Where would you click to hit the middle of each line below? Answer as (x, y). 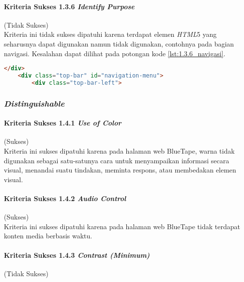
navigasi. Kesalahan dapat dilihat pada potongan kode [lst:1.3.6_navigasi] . (115, 53)
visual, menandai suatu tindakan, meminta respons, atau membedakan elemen (120, 170)
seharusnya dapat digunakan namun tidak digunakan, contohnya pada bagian (119, 43)
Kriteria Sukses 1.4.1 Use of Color (63, 123)
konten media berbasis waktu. (48, 236)
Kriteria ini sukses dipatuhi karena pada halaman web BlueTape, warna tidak (119, 151)
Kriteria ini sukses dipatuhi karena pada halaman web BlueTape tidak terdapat (122, 226)
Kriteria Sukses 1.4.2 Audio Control (65, 198)
